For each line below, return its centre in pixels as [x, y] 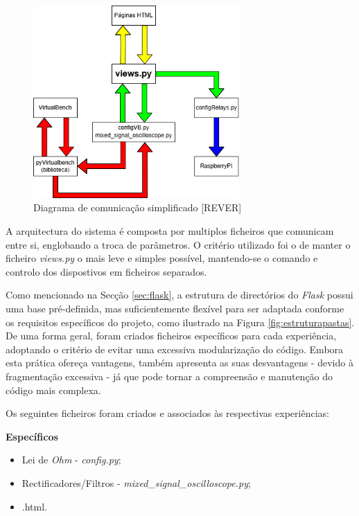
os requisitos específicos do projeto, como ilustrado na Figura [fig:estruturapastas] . [180, 322]
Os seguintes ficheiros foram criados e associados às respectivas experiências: [167, 413]
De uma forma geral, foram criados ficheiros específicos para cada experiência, [171, 336]
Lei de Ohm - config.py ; [71, 460]
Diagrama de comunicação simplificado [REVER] [138, 207]
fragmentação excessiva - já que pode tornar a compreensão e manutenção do [169, 376]
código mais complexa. [53, 390]
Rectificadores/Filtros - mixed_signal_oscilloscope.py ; [136, 482]
